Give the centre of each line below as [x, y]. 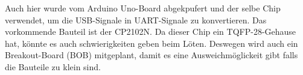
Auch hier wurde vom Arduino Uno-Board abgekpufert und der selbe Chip [143, 8]
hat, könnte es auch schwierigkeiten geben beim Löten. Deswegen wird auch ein [151, 43]
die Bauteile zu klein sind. [53, 66]
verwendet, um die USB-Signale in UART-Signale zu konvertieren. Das [136, 19]
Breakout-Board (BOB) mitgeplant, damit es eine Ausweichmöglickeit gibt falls [151, 55]
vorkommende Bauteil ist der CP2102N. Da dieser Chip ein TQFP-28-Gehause [151, 31]
